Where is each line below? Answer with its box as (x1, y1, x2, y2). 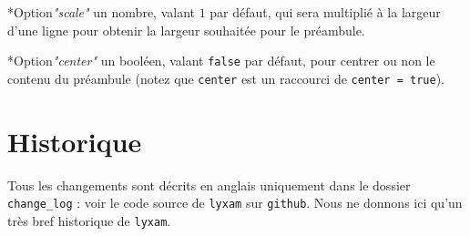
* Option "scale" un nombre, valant (7, 3, 195, 21)
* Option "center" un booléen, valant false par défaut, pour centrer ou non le (7, 51, 435, 70)
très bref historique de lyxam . (7, 210, 171, 230)
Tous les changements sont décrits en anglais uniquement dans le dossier (7, 175, 411, 194)
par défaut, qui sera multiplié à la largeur (209, 3, 441, 21)
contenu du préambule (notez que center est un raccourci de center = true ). (7, 68, 444, 87)
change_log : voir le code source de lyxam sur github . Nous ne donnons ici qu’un (7, 193, 463, 212)
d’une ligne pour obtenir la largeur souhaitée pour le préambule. (7, 20, 365, 39)
